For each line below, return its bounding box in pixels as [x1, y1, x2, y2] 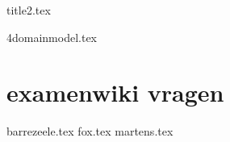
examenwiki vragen [6, 76, 224, 109]
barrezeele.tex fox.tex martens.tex [6, 123, 174, 140]
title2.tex [6, 2, 51, 18]
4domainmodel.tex [6, 28, 98, 45]
